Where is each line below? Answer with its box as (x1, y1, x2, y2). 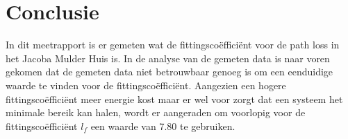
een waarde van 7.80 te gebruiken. (90, 118, 235, 133)
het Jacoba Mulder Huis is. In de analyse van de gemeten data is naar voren (6, 50, 330, 65)
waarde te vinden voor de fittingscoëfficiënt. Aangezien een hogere (6, 77, 286, 92)
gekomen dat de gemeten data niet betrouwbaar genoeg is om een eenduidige (6, 64, 333, 79)
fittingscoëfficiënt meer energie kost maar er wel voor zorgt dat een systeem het (6, 91, 343, 106)
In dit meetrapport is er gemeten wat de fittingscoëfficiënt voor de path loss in (6, 37, 340, 52)
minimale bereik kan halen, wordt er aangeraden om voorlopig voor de (6, 105, 306, 120)
